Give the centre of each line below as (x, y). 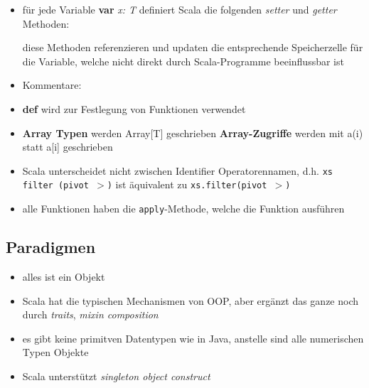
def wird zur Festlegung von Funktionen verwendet (134, 108)
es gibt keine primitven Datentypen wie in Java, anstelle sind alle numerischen (193, 338)
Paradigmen (51, 247)
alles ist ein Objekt (64, 276)
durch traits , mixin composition (90, 314)
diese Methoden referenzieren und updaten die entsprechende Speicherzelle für (193, 47)
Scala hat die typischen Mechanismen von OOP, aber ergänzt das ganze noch (191, 300)
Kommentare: (52, 85)
